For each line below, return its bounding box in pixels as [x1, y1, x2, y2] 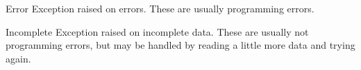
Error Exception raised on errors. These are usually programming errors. [6, 1, 314, 15]
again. [6, 51, 31, 65]
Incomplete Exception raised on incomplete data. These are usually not [6, 24, 309, 38]
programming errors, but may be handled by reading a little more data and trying [6, 38, 355, 52]
